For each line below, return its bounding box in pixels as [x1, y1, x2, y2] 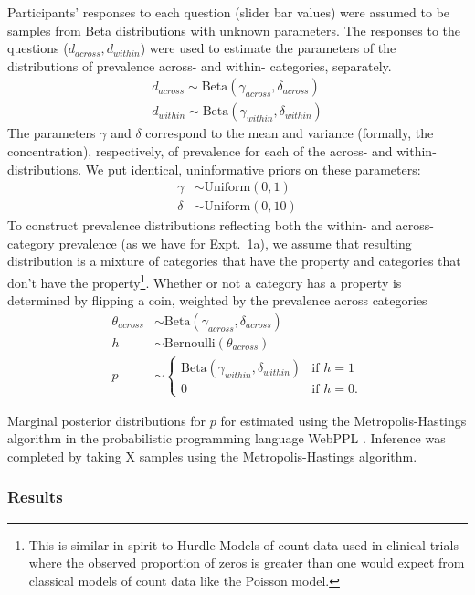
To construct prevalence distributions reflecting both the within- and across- [7, 216, 434, 235]
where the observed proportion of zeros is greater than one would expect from [28, 553, 465, 572]
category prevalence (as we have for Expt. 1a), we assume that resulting [7, 233, 412, 252]
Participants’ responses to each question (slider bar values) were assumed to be [7, 3, 450, 21]
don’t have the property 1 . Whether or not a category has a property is [7, 271, 402, 292]
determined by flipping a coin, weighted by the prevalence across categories [7, 291, 427, 310]
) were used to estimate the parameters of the [140, 38, 396, 58]
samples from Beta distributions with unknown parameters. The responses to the [7, 20, 461, 39]
